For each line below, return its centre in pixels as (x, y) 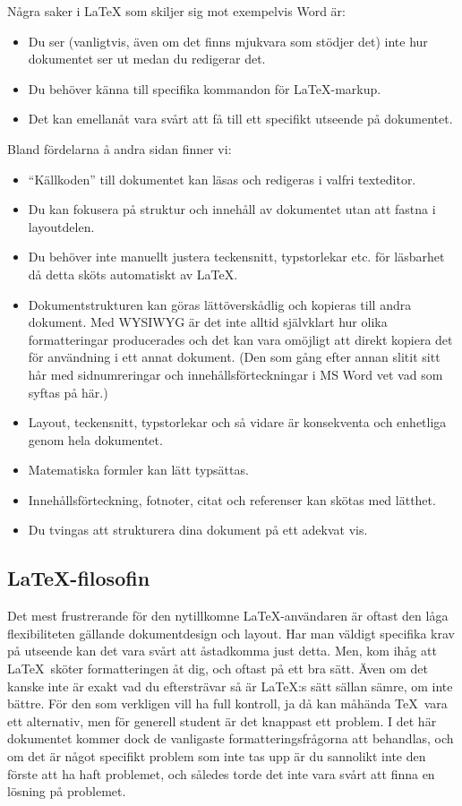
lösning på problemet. (67, 791)
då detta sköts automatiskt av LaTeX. (133, 274)
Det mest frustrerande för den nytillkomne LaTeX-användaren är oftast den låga (228, 616)
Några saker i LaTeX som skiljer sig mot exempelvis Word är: (176, 11)
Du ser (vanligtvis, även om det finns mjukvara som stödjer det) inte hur (228, 41)
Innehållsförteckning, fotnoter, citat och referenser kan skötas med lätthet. (232, 499)
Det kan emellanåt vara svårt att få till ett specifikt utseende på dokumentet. (240, 119)
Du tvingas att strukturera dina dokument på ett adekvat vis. (198, 530)
